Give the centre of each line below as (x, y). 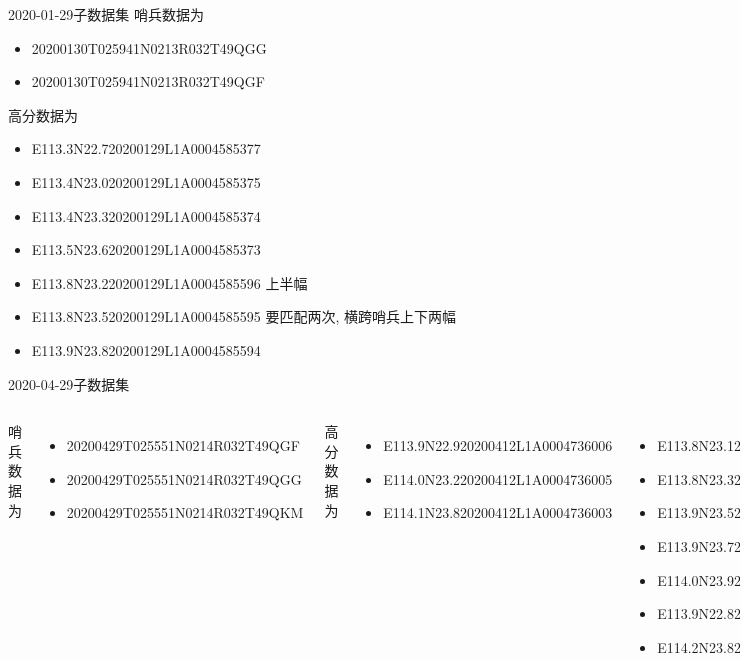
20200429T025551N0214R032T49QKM (185, 512)
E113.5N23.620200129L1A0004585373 (146, 249)
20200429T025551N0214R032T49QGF (183, 445)
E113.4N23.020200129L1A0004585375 (146, 181)
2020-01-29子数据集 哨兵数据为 (106, 14)
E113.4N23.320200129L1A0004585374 (146, 215)
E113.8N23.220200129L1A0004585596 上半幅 (169, 282)
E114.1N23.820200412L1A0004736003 (498, 512)
